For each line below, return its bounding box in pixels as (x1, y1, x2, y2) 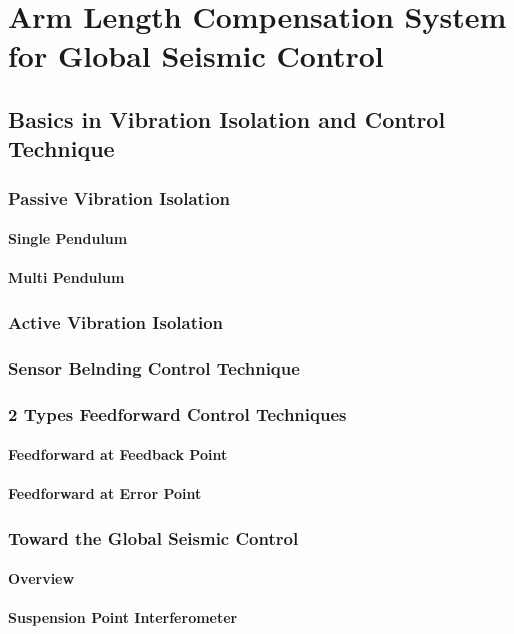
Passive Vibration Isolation (8, 185, 231, 210)
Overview (8, 568, 75, 589)
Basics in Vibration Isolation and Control (8, 103, 446, 134)
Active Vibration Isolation (8, 309, 224, 334)
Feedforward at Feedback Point (8, 444, 228, 465)
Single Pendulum (8, 228, 128, 249)
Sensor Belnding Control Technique (8, 355, 300, 380)
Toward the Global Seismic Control (8, 525, 299, 550)
